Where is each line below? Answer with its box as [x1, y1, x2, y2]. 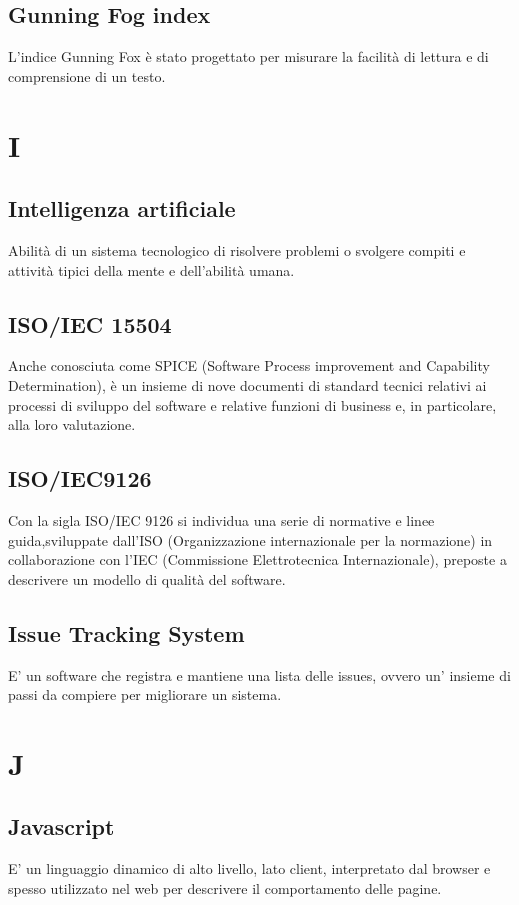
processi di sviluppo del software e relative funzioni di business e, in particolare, [8, 394, 497, 415]
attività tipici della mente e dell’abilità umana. [8, 259, 295, 280]
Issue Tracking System [8, 617, 245, 648]
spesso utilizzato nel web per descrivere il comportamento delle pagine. [8, 877, 442, 898]
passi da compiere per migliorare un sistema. [8, 684, 282, 705]
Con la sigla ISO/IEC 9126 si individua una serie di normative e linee [8, 509, 435, 530]
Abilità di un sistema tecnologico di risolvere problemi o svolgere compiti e [8, 239, 466, 260]
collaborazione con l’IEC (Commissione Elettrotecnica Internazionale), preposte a [8, 549, 507, 570]
